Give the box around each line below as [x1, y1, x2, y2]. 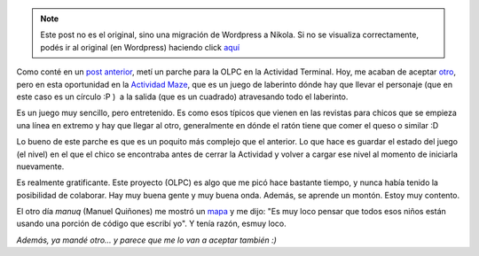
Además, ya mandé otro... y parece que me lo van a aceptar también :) [16, 235, 277, 245]
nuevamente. [16, 160, 65, 172]
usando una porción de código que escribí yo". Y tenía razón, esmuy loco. [16, 218, 287, 229]
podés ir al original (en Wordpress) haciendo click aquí [40, 42, 239, 52]
